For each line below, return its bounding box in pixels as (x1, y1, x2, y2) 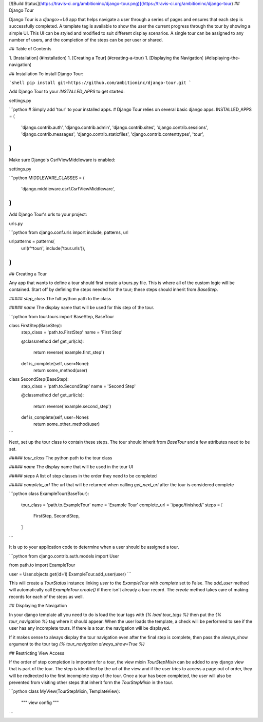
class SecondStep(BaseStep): (9, 376, 69, 382)
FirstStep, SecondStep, (33, 513, 80, 519)
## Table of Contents (9, 46, 52, 52)
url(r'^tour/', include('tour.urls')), (21, 245, 86, 251)
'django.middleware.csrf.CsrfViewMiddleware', (21, 186, 115, 192)
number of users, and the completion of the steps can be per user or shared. (9, 37, 163, 42)
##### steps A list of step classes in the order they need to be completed (9, 473, 157, 478)
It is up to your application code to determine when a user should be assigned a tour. (9, 544, 180, 550)
